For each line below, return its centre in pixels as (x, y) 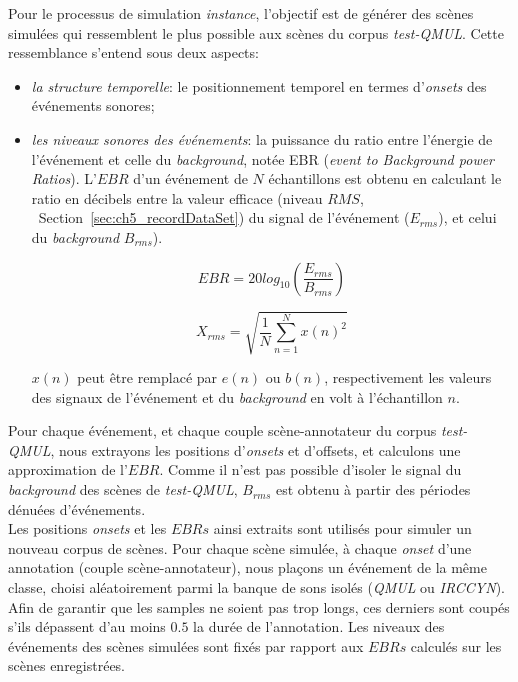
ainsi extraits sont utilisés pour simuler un (342, 528)
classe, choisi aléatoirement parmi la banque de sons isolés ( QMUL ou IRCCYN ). (256, 587)
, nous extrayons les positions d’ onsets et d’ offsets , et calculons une (255, 449)
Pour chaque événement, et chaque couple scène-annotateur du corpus (222, 430)
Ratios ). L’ (64, 178)
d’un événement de (190, 178)
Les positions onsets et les (87, 528)
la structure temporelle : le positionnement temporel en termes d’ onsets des (259, 85)
